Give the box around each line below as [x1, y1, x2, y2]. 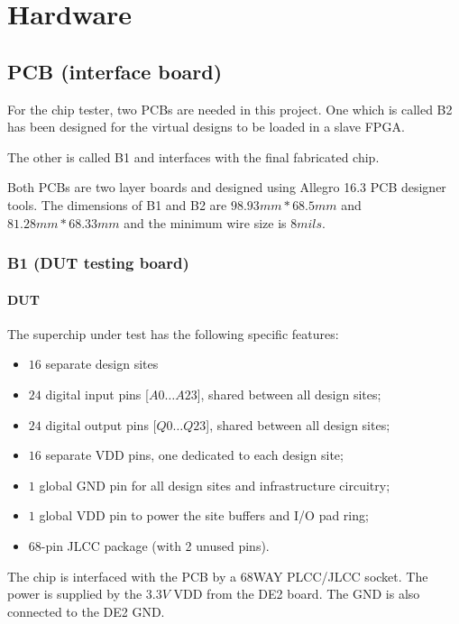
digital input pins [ [45, 384, 149, 403]
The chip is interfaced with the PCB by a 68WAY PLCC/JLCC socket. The [7, 566, 428, 585]
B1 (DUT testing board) [7, 252, 189, 274]
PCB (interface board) [7, 57, 223, 85]
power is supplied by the [7, 584, 142, 603]
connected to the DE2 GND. [7, 601, 165, 620]
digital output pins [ [45, 415, 157, 434]
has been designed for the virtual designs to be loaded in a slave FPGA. [7, 117, 405, 136]
